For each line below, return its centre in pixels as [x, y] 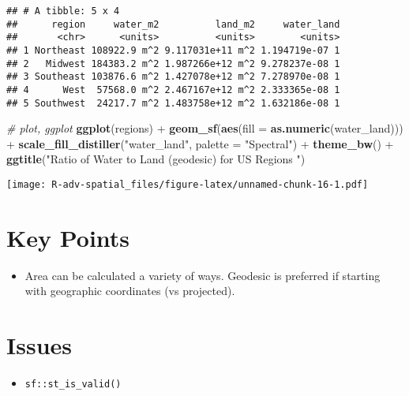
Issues [39, 345]
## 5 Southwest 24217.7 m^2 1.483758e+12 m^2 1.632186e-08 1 [173, 103]
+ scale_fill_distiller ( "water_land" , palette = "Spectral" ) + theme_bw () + [200, 143]
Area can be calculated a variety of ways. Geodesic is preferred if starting [203, 275]
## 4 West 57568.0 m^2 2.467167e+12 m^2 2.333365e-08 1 [173, 90]
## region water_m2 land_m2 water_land [173, 24]
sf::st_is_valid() [73, 385]
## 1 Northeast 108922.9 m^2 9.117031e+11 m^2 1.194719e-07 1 [173, 50]
